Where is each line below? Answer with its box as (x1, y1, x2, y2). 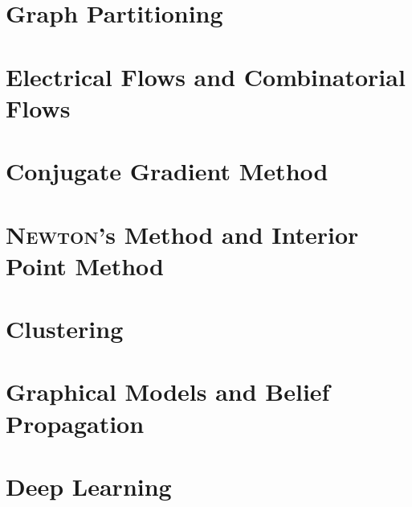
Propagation (6, 406, 145, 439)
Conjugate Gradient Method (6, 155, 328, 188)
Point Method (6, 249, 165, 282)
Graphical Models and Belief (6, 375, 330, 408)
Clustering (6, 312, 124, 345)
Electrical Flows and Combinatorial (6, 60, 406, 93)
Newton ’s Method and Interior (6, 217, 359, 250)
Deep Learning (6, 470, 172, 502)
